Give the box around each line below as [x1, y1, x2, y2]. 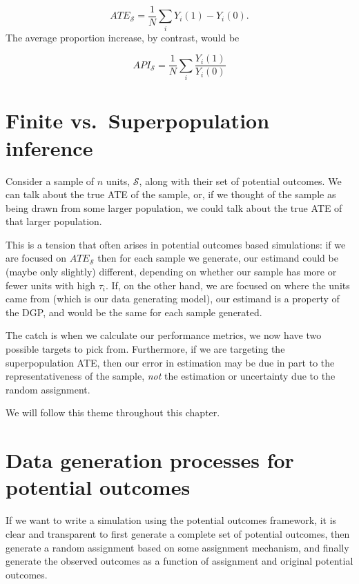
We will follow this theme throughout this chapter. [6, 405, 220, 420]
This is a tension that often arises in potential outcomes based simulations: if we [6, 237, 346, 251]
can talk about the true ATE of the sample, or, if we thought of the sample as [6, 187, 336, 202]
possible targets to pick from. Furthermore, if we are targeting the [6, 342, 285, 356]
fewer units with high [6, 278, 96, 292]
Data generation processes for [6, 446, 294, 474]
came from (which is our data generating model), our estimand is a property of [6, 291, 340, 306]
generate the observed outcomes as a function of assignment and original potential [6, 554, 353, 568]
